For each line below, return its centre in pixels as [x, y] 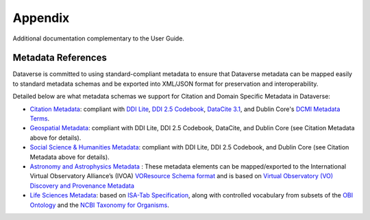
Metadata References [60, 58]
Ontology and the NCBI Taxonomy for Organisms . [99, 205]
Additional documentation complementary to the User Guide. [99, 38]
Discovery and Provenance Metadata [82, 186]
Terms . [40, 119]
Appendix [41, 18]
